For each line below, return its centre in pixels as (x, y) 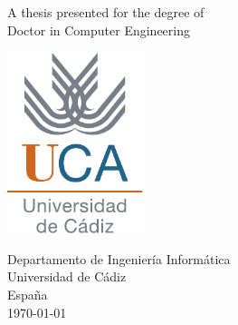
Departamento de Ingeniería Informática (119, 258)
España (28, 295)
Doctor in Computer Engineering (99, 30)
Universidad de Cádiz (67, 276)
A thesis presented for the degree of (106, 12)
